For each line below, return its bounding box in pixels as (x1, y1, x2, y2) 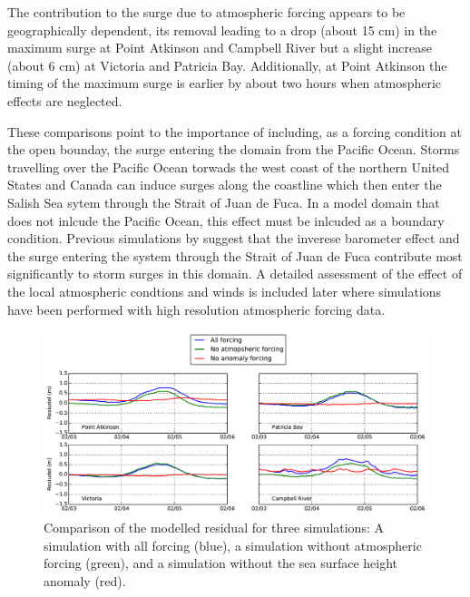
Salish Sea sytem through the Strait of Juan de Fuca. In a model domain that (7, 192, 440, 211)
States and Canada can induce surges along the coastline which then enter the (7, 175, 442, 194)
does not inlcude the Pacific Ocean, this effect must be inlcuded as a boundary (7, 210, 445, 230)
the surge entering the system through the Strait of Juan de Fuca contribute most (7, 246, 463, 265)
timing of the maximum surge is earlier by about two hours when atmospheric (7, 73, 442, 93)
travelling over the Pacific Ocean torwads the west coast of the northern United (7, 157, 450, 176)
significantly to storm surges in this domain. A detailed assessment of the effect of (7, 264, 463, 283)
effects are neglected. (7, 91, 122, 110)
